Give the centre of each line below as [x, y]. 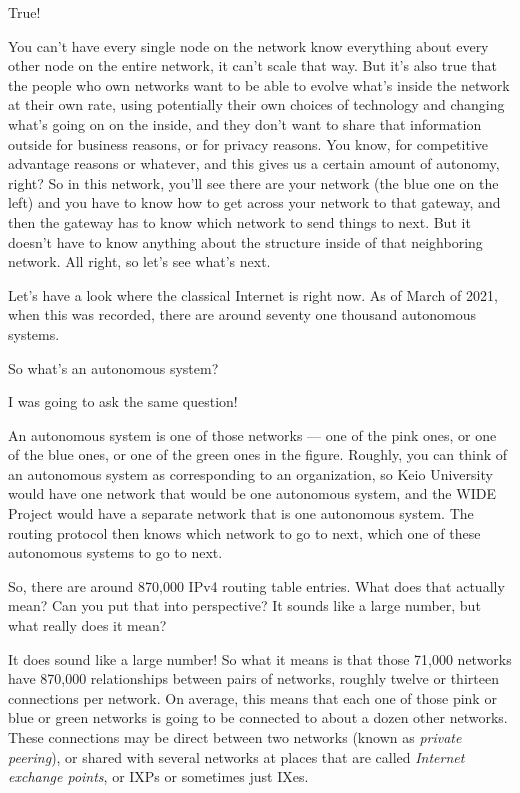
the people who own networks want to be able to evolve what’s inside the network [259, 84]
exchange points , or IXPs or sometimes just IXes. [158, 776]
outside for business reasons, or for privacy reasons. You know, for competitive [248, 143]
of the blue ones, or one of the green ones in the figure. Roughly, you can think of [258, 454]
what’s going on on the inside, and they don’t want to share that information [245, 123]
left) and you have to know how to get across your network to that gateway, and [254, 202]
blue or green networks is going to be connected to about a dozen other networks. [258, 717]
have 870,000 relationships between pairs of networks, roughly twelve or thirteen [253, 678]
